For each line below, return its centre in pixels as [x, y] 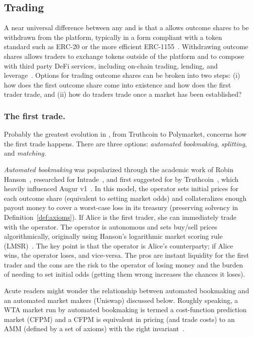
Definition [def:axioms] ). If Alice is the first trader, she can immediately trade [120, 217]
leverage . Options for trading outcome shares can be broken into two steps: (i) [122, 75]
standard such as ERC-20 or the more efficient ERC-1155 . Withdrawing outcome [126, 46]
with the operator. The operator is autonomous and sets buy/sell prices [111, 226]
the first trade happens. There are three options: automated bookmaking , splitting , [126, 143]
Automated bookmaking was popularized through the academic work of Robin [119, 169]
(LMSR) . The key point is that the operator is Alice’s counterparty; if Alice [118, 245]
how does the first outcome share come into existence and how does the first [117, 84]
